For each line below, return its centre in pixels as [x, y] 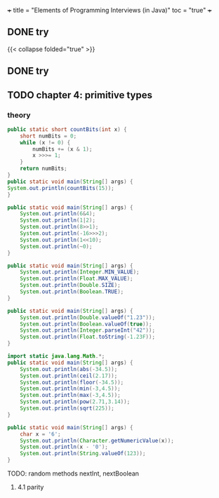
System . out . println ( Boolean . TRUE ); [72, 292]
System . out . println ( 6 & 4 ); [58, 214]
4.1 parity [31, 487]
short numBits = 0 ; [48, 136]
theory [19, 115]
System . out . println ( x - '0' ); [64, 447]
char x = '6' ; [40, 434]
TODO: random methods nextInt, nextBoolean [73, 473]
